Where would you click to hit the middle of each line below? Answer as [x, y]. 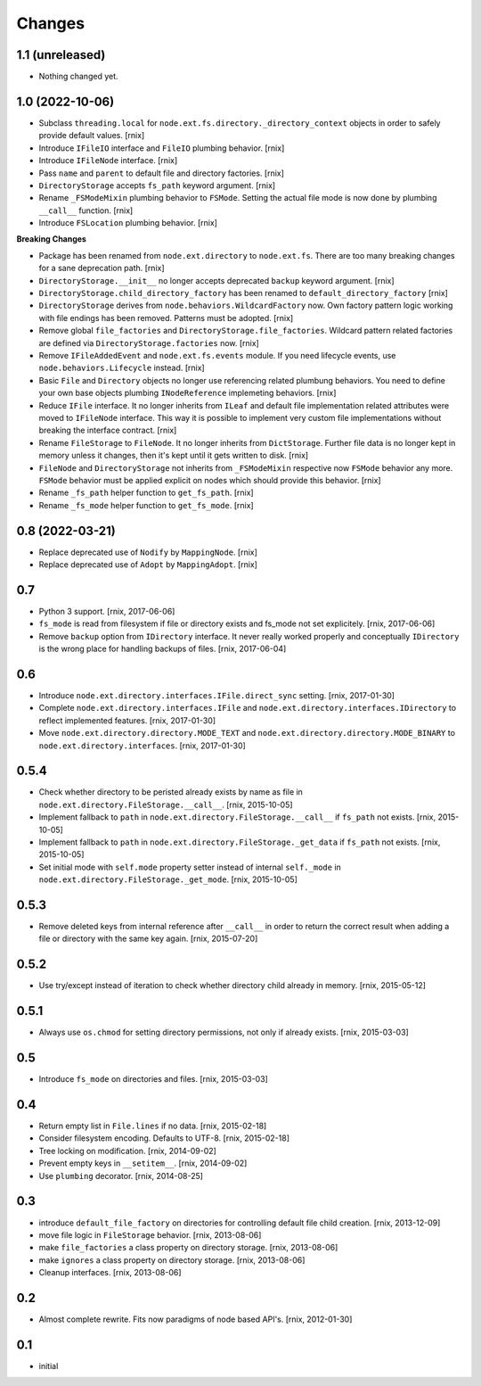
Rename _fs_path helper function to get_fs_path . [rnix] [146, 493]
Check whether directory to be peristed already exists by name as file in [171, 792]
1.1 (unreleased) [61, 55]
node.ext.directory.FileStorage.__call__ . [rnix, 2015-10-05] [166, 804]
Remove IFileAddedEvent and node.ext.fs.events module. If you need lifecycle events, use [217, 355]
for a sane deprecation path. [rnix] [102, 268]
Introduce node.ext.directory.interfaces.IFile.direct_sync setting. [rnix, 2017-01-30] [217, 695]
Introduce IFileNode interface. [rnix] [108, 161]
